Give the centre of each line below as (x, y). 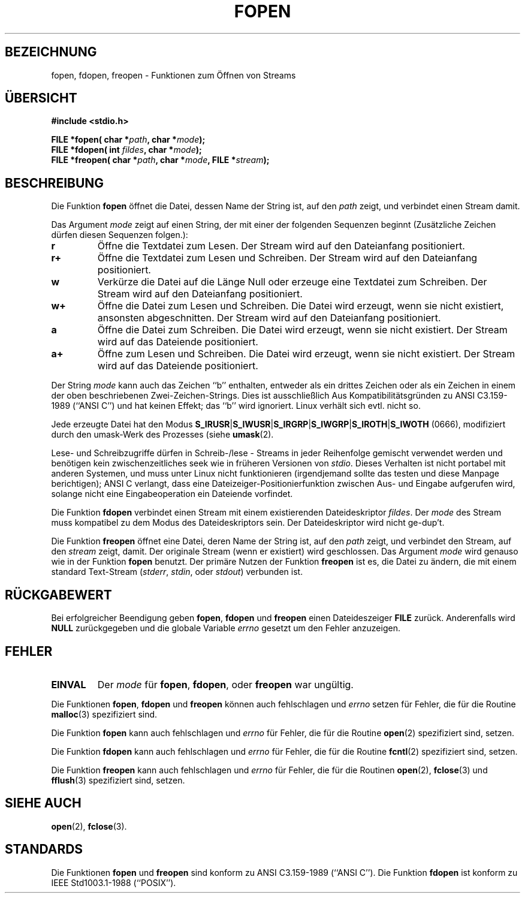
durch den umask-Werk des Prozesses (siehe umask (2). (162, 435)
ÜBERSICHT (41, 98)
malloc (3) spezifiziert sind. (104, 714)
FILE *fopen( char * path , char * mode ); (128, 140)
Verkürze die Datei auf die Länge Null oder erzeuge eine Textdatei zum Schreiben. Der (292, 282)
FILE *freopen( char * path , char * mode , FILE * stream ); (160, 160)
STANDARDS (44, 849)
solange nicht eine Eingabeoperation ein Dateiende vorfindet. (172, 494)
